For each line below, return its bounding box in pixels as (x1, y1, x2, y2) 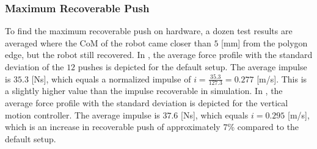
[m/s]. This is (257, 72, 307, 85)
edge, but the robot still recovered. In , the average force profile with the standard (5, 48, 313, 61)
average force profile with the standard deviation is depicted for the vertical (5, 96, 288, 109)
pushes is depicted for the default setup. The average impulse (78, 60, 307, 73)
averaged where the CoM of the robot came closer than (5, 36, 211, 49)
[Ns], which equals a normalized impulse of (31, 72, 191, 85)
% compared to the (227, 120, 299, 133)
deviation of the (5, 60, 64, 73)
